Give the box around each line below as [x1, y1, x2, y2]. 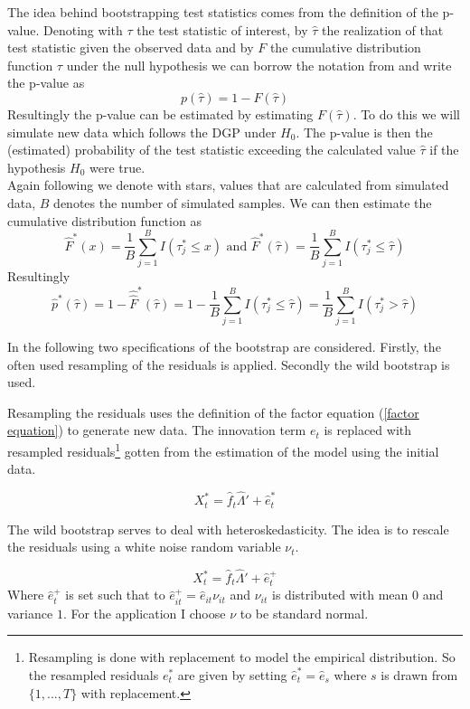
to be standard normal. [240, 603, 369, 622]
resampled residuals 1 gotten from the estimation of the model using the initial [7, 440, 439, 460]
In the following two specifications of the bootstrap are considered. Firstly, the [7, 337, 441, 356]
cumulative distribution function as [7, 211, 202, 230]
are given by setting [177, 666, 287, 685]
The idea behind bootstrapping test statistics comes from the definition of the [7, 3, 438, 21]
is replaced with [324, 421, 412, 440]
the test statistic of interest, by [136, 20, 308, 39]
